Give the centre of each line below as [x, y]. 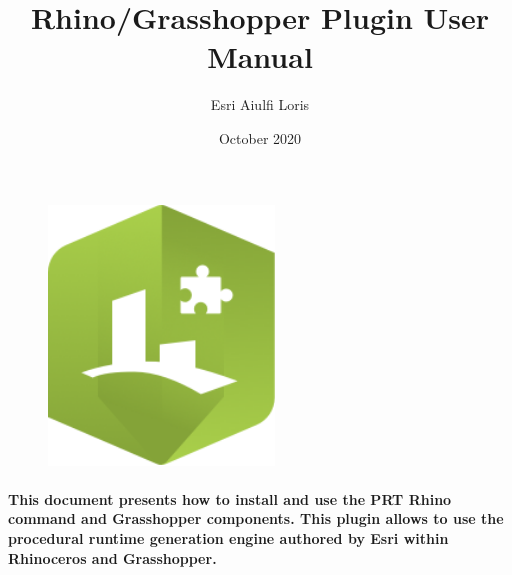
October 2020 [260, 137]
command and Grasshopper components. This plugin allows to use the [256, 518]
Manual [260, 56]
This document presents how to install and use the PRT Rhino [230, 498]
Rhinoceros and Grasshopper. [112, 557]
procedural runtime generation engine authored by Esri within [228, 538]
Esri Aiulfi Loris [260, 104]
